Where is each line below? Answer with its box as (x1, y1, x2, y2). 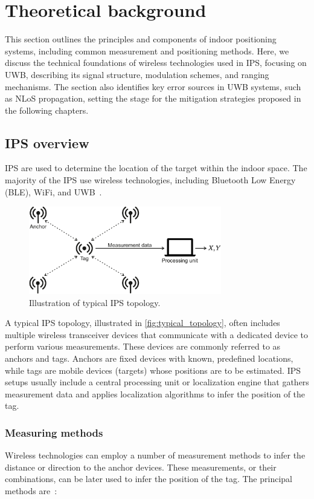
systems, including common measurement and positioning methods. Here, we (5, 44, 289, 57)
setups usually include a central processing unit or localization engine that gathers (5, 376, 309, 388)
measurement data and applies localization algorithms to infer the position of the (5, 387, 306, 400)
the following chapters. (5, 103, 89, 116)
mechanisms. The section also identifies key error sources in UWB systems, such (5, 80, 301, 93)
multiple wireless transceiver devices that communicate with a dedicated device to (5, 328, 309, 341)
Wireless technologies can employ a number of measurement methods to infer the (5, 449, 306, 461)
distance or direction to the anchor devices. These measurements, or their (5, 460, 277, 473)
